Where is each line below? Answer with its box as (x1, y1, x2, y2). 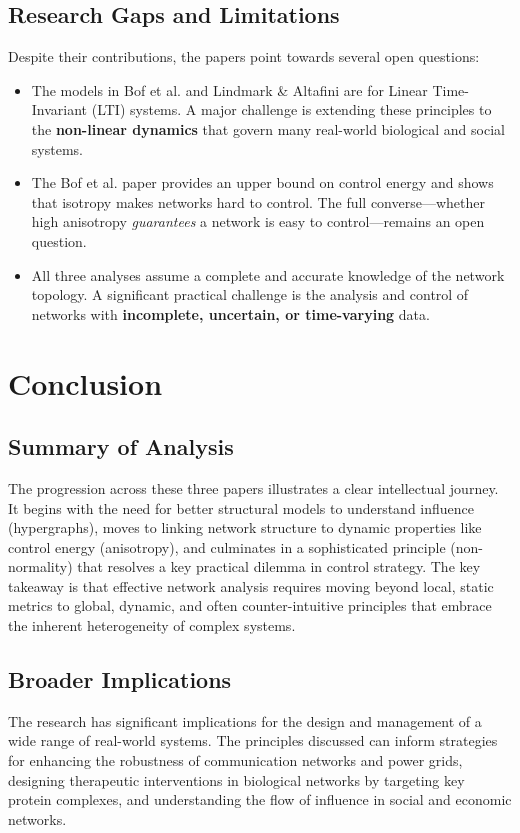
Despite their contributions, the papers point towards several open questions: (8, 46, 480, 67)
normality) (8, 556, 73, 577)
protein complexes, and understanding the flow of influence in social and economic (8, 789, 512, 810)
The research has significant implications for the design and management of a (8, 710, 482, 731)
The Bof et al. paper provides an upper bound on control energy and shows (31, 172, 494, 193)
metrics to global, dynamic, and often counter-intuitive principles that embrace (8, 595, 492, 616)
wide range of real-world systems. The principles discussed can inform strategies (8, 730, 498, 751)
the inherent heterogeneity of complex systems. (8, 615, 296, 636)
